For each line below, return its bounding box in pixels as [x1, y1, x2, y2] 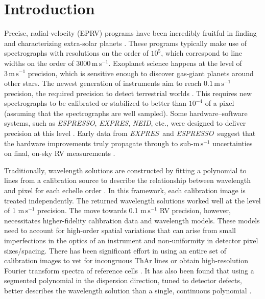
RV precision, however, [159, 205, 231, 216]
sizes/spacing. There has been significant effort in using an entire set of [4, 245, 227, 256]
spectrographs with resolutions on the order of [4, 48, 149, 58]
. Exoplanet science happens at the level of [108, 57, 242, 68]
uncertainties [212, 137, 253, 148]
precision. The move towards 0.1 [37, 205, 138, 216]
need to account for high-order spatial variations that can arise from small [4, 225, 236, 236]
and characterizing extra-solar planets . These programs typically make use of [4, 37, 247, 48]
